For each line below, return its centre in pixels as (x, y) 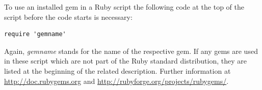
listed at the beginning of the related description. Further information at (117, 70)
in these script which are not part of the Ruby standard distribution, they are (125, 61)
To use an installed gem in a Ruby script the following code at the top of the (124, 7)
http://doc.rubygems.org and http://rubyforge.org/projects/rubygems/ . (116, 81)
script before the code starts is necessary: (68, 17)
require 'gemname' (35, 34)
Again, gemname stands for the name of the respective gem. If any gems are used (131, 51)
